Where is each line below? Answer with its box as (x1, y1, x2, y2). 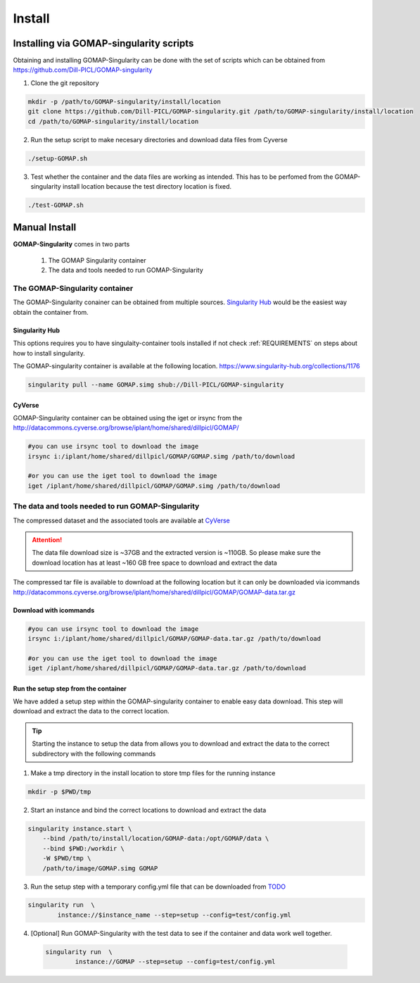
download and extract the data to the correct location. (13, 707, 170, 715)
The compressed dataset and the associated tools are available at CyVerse (13, 516, 230, 525)
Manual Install (13, 222, 77, 234)
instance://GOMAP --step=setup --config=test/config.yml (75, 958, 276, 966)
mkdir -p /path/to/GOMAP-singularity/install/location (27, 97, 221, 106)
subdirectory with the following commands (32, 749, 156, 758)
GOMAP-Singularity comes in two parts (13, 240, 130, 249)
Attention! (32, 535, 63, 544)
